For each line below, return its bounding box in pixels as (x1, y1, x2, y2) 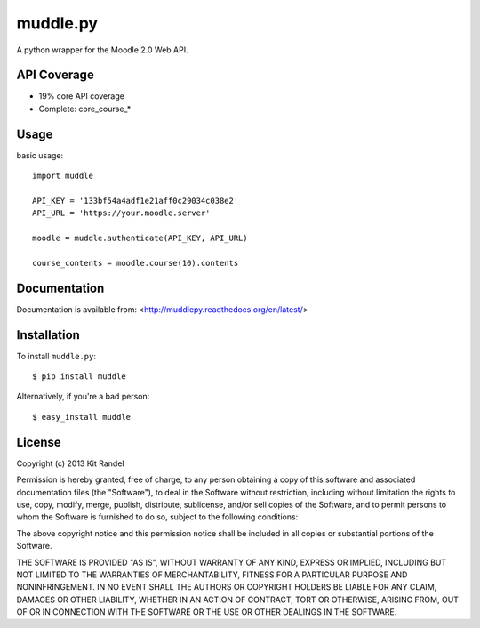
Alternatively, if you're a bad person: (16, 391, 150, 402)
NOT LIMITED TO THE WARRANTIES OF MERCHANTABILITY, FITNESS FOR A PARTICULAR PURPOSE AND (16, 569, 408, 580)
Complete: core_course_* (38, 103, 132, 114)
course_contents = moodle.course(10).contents (32, 258, 239, 268)
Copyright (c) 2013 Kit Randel (16, 458, 124, 469)
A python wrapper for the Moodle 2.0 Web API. (16, 44, 188, 55)
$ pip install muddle (32, 372, 126, 382)
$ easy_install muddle (32, 412, 132, 422)
